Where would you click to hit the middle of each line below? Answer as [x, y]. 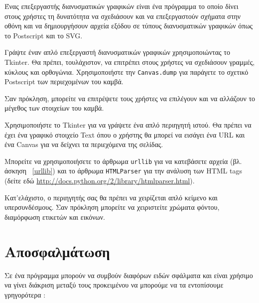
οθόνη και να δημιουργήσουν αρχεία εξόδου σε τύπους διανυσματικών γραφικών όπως [129, 26]
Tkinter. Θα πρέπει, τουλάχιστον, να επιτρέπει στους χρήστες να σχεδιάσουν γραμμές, [130, 62]
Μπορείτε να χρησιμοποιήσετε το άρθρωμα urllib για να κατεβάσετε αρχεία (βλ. [123, 161]
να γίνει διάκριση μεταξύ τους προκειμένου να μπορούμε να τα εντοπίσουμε [114, 285]
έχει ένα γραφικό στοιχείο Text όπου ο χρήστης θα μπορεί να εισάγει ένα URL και [125, 134]
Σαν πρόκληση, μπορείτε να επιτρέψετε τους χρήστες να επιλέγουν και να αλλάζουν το [130, 98]
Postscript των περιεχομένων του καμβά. [64, 81]
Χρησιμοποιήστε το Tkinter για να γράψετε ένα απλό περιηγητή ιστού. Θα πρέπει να [128, 125]
